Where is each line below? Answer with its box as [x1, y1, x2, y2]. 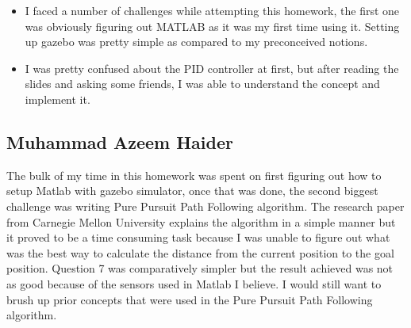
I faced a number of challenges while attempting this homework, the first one [25, 2, 400, 18]
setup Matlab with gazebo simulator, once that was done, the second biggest [6, 182, 378, 199]
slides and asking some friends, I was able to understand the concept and [25, 75, 380, 92]
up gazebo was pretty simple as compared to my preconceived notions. [25, 33, 368, 50]
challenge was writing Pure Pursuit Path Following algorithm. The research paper [6, 197, 405, 214]
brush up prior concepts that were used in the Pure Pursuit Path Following [6, 291, 373, 307]
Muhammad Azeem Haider [6, 129, 233, 154]
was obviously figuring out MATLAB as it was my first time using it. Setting [25, 17, 400, 34]
